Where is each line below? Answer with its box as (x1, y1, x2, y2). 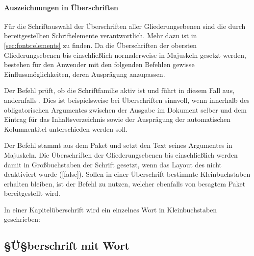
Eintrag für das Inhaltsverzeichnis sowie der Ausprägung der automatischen (4, 114, 231, 124)
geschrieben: (4, 214, 41, 224)
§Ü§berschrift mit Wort (4, 238, 129, 253)
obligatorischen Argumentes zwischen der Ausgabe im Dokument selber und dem (4, 104, 247, 115)
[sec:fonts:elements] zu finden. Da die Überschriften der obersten (4, 40, 197, 50)
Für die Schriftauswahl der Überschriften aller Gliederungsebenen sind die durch (4, 21, 246, 31)
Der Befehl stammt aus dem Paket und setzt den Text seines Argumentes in (4, 140, 232, 150)
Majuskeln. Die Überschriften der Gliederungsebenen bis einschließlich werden (4, 149, 238, 160)
